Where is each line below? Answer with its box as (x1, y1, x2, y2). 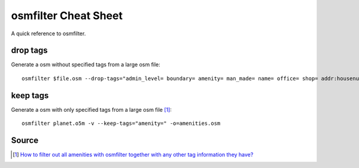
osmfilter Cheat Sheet (11, 9, 123, 22)
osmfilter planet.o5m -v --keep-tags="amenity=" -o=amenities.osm (22, 120, 221, 127)
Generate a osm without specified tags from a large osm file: (11, 61, 161, 68)
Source (11, 135, 39, 145)
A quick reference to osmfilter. (11, 30, 86, 37)
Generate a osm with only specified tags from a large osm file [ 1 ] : (11, 106, 172, 113)
